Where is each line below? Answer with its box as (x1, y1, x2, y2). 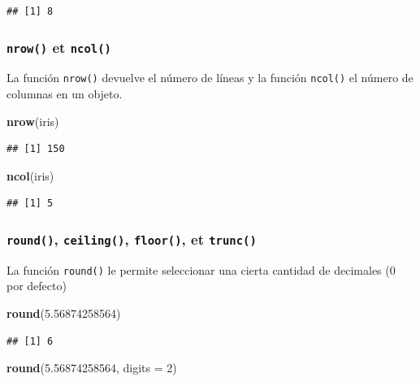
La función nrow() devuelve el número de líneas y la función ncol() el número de (6, 69, 414, 86)
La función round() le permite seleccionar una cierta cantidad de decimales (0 (6, 261, 396, 278)
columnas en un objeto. (6, 85, 123, 102)
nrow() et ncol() (6, 37, 111, 57)
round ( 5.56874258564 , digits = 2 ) (6, 359, 177, 376)
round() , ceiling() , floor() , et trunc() (6, 228, 257, 249)
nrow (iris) (6, 112, 59, 129)
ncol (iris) (6, 167, 54, 184)
